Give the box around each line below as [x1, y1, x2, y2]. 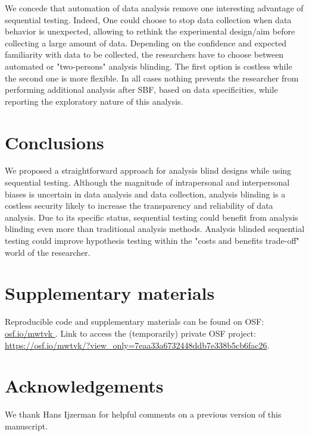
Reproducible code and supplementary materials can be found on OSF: [5, 315, 264, 328]
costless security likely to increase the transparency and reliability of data [5, 199, 273, 212]
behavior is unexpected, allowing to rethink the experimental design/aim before [5, 25, 295, 37]
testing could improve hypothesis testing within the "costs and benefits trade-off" [5, 234, 299, 247]
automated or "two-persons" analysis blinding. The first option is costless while [5, 59, 292, 72]
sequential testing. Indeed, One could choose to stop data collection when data [5, 13, 292, 26]
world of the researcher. [5, 246, 90, 258]
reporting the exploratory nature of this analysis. [5, 95, 183, 107]
